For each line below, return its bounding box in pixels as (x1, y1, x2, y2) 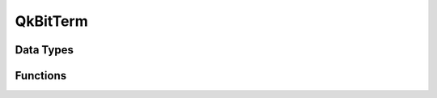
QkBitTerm (15, 12, 88, 30)
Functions (15, 69, 67, 83)
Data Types (15, 43, 74, 57)
